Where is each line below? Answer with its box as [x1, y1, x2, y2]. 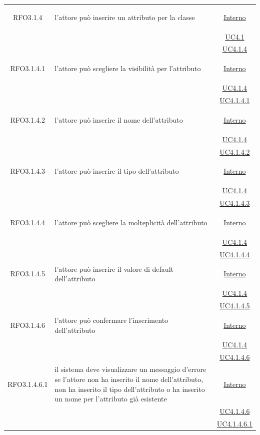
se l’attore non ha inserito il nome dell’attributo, [54, 374, 203, 384]
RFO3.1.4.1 [10, 63, 45, 74]
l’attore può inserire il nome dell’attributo [54, 114, 183, 125]
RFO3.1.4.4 [10, 217, 45, 227]
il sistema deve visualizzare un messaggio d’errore [54, 364, 206, 374]
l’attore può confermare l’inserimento [54, 315, 168, 325]
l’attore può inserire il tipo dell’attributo [54, 166, 179, 176]
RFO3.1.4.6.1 [7, 378, 48, 389]
